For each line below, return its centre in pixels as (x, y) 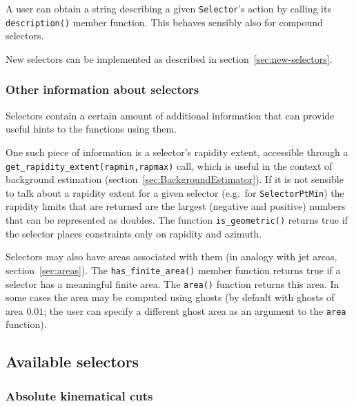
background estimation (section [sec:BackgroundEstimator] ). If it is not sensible (175, 179)
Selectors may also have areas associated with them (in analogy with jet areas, (171, 257)
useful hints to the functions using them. (91, 129)
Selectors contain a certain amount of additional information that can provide (170, 115)
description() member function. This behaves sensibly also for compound (164, 22)
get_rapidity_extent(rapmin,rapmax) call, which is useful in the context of (169, 165)
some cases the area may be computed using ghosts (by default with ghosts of (170, 297)
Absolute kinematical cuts (79, 395)
